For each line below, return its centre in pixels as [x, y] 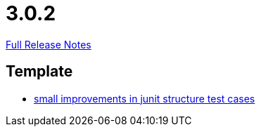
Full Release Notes [49, 44]
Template [39, 72]
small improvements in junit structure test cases [145, 98]
